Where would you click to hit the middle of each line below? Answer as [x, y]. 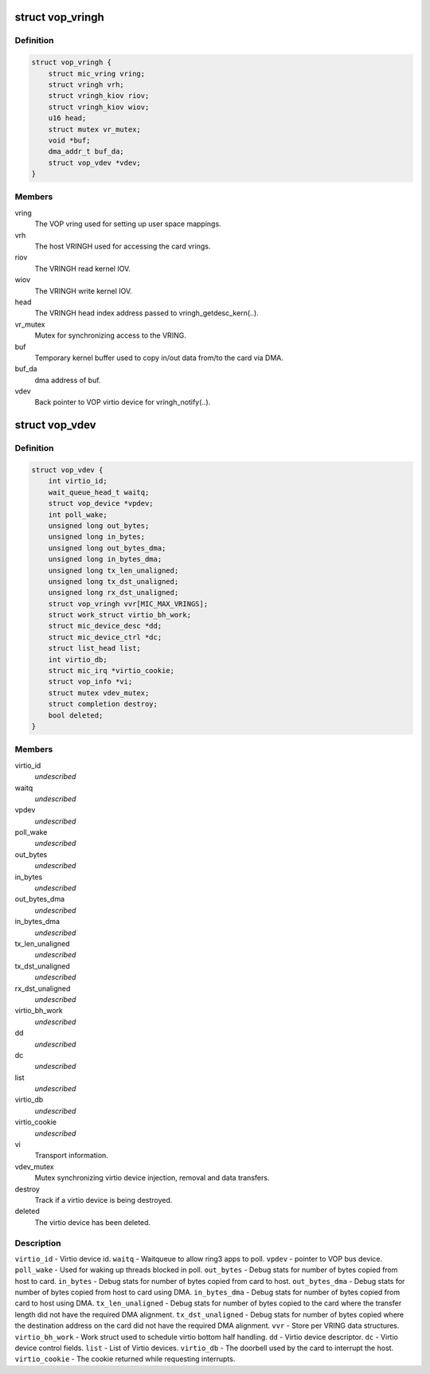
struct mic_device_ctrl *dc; [105, 637]
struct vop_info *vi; [90, 682]
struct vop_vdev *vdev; [94, 162]
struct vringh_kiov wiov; [99, 107]
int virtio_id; [78, 481]
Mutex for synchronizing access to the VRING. [110, 335]
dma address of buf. [68, 380]
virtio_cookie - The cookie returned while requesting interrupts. [125, 1359]
